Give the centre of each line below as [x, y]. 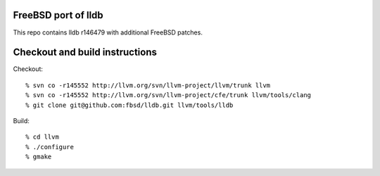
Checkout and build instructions [85, 52]
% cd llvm [42, 137]
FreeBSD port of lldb [58, 15]
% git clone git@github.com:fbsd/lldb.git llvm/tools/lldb [129, 105]
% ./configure [50, 147]
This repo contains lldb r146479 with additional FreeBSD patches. [108, 32]
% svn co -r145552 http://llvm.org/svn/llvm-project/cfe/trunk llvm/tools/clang [169, 95]
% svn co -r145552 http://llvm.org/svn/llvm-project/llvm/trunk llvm [148, 85]
